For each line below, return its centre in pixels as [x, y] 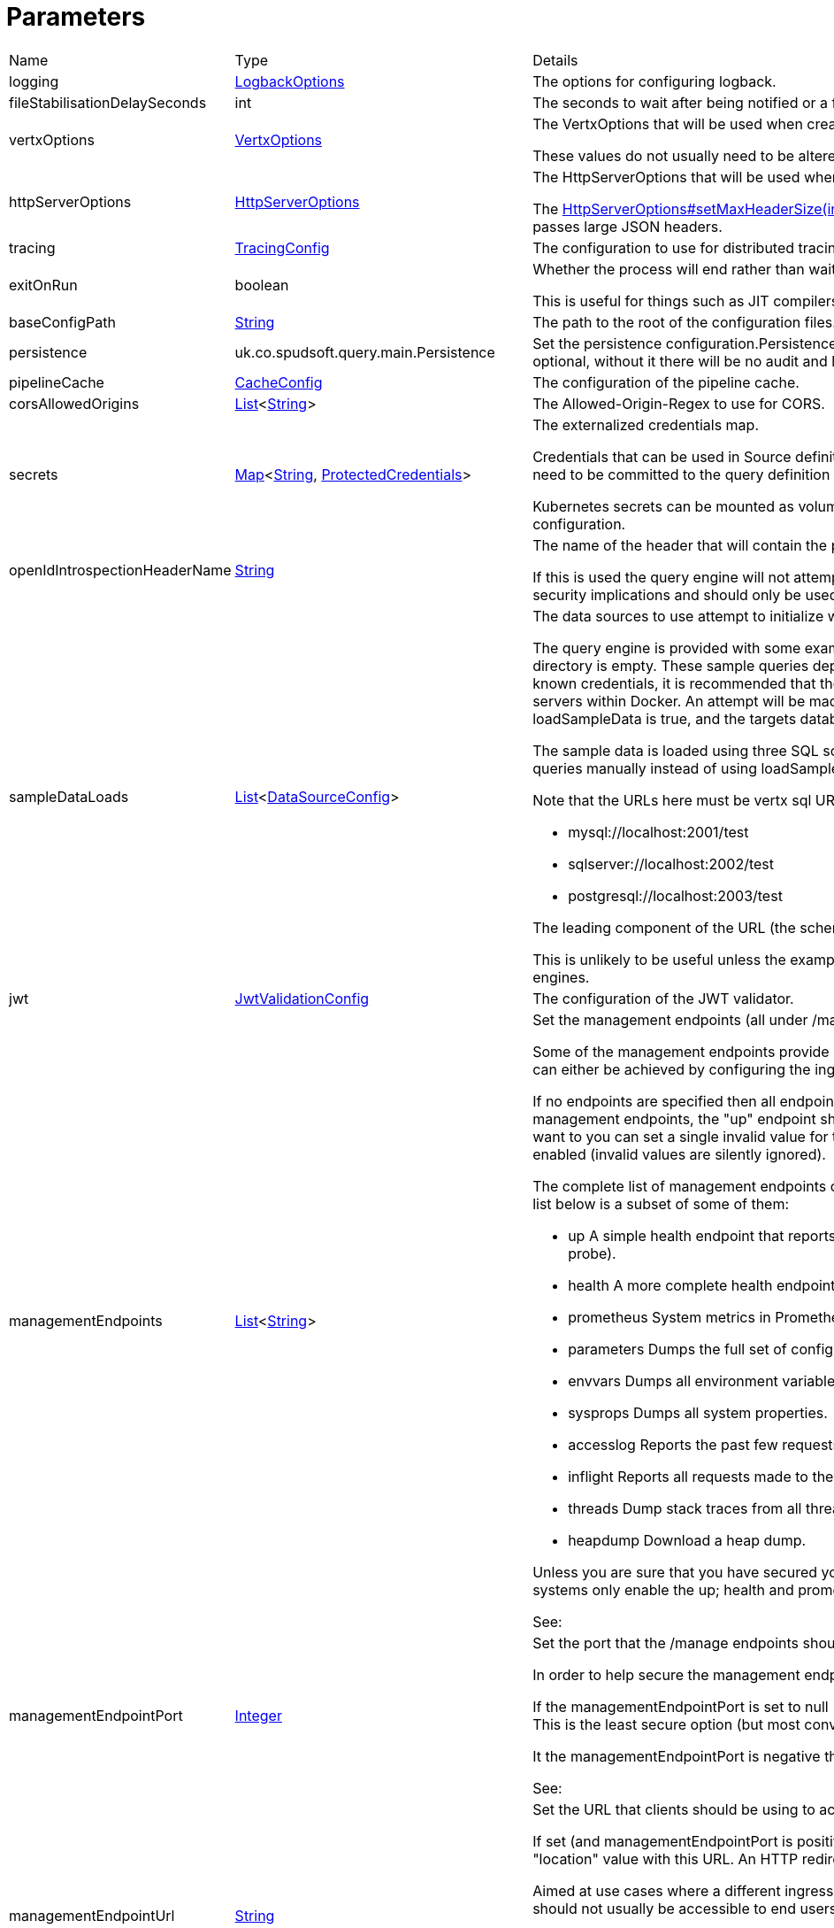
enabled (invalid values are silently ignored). [679, 1154]
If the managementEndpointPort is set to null [681, 1706]
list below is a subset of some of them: [661, 1203]
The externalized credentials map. [646, 424]
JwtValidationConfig [302, 998]
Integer [258, 1715]
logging [34, 81]
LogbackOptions [290, 81]
